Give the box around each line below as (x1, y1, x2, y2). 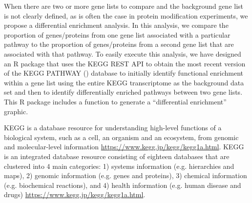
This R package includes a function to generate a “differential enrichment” (4, 96, 227, 106)
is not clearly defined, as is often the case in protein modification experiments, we (4, 10, 248, 20)
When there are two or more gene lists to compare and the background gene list (4, 1, 244, 11)
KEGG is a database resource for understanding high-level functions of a (4, 122, 222, 133)
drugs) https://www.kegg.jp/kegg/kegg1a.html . (4, 189, 146, 200)
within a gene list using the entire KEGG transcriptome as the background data (4, 77, 244, 87)
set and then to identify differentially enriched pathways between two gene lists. (4, 87, 243, 97)
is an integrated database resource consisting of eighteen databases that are (4, 151, 230, 161)
